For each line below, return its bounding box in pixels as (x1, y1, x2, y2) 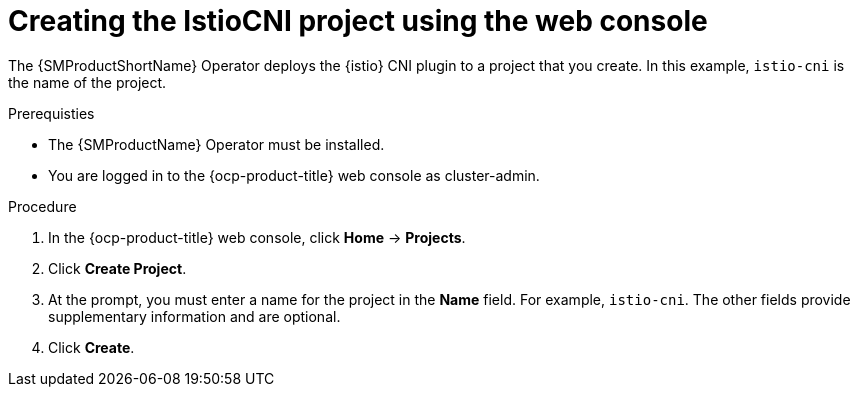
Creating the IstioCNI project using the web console (8, 4, 708, 38)
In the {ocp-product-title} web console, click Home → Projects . (48, 228, 466, 246)
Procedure (8, 197, 77, 215)
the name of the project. (8, 73, 167, 91)
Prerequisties (8, 104, 95, 122)
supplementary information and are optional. (48, 307, 341, 325)
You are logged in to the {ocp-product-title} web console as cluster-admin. (48, 166, 540, 184)
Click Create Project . (48, 259, 187, 277)
